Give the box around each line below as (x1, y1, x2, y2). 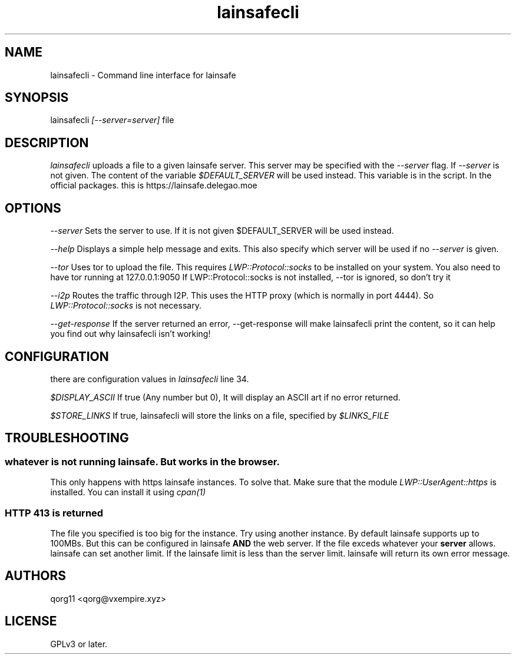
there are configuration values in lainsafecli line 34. (50, 373, 249, 384)
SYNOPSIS (5, 90, 69, 105)
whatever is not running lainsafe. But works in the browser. (5, 455, 280, 468)
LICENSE (5, 614, 57, 629)
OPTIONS (5, 200, 61, 216)
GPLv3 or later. (50, 638, 108, 649)
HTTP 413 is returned (5, 506, 104, 519)
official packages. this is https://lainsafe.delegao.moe (50, 180, 257, 191)
